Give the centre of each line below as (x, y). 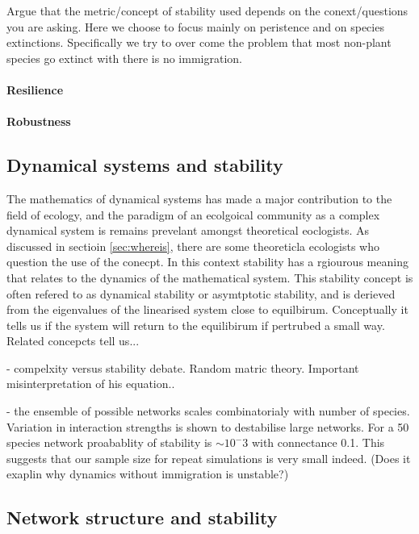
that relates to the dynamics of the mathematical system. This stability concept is (210, 277)
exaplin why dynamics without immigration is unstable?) (148, 474)
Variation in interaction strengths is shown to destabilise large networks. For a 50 (208, 426)
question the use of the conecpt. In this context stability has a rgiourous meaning (207, 262)
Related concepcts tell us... (73, 341)
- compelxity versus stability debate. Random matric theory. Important (183, 367)
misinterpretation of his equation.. (91, 384)
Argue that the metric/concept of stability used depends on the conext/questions (207, 10)
